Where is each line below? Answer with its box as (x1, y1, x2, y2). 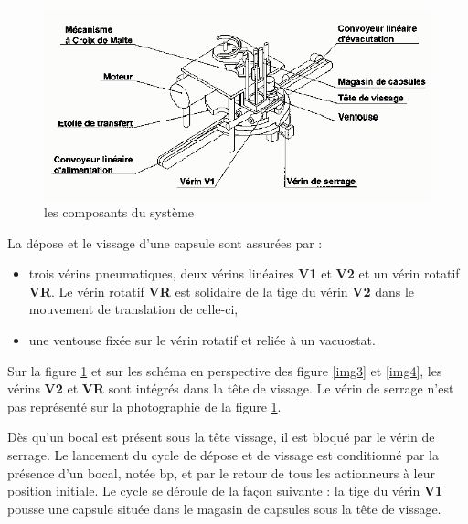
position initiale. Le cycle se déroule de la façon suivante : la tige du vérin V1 (7, 481, 443, 500)
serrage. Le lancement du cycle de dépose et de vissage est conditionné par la (7, 445, 439, 465)
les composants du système (44, 203, 195, 222)
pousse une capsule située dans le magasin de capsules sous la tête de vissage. (7, 498, 441, 518)
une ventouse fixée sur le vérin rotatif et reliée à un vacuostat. (28, 330, 376, 350)
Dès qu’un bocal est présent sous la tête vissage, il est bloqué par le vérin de (7, 427, 435, 446)
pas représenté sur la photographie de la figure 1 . (7, 396, 282, 415)
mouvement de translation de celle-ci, (28, 299, 239, 319)
